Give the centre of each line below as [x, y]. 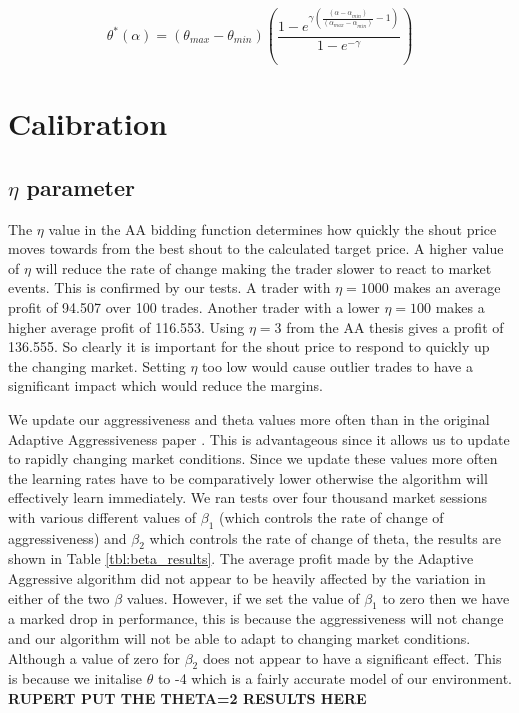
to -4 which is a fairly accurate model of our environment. [335, 678]
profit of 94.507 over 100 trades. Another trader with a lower [194, 306]
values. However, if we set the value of [243, 597]
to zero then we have [446, 597]
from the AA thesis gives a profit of [395, 326]
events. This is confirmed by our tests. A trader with [169, 287]
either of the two [59, 597]
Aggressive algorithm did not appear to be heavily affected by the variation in [247, 578]
